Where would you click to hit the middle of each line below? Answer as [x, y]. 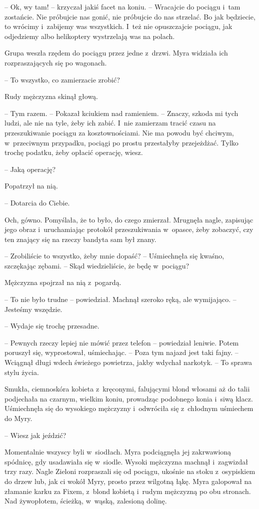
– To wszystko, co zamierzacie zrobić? [62, 79]
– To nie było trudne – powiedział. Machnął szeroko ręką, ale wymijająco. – [120, 299]
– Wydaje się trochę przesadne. [52, 326]
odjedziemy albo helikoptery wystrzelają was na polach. [90, 36]
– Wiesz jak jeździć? [35, 435]
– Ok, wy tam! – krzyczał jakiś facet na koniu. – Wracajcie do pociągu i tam [122, 6]
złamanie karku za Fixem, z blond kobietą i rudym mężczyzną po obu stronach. [128, 491]
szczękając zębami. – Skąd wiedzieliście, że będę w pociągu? [97, 265]
